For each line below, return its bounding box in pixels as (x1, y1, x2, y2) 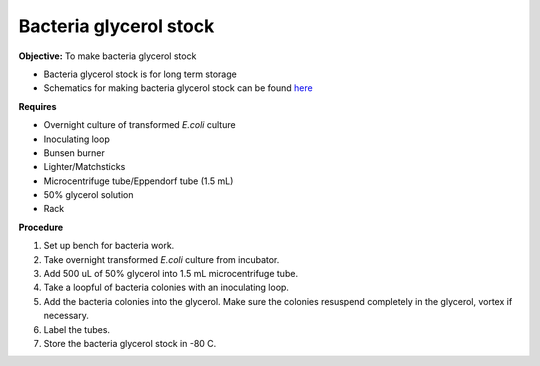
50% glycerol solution (43, 189, 134, 201)
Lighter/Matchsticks (43, 161, 126, 173)
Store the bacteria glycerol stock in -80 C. (43, 337, 217, 349)
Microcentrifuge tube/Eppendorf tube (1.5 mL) (43, 175, 234, 187)
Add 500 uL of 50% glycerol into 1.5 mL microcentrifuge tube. (43, 268, 299, 280)
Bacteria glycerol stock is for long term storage (43, 68, 237, 80)
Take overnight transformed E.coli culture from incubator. (43, 253, 280, 265)
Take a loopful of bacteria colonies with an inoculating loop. (43, 281, 290, 294)
